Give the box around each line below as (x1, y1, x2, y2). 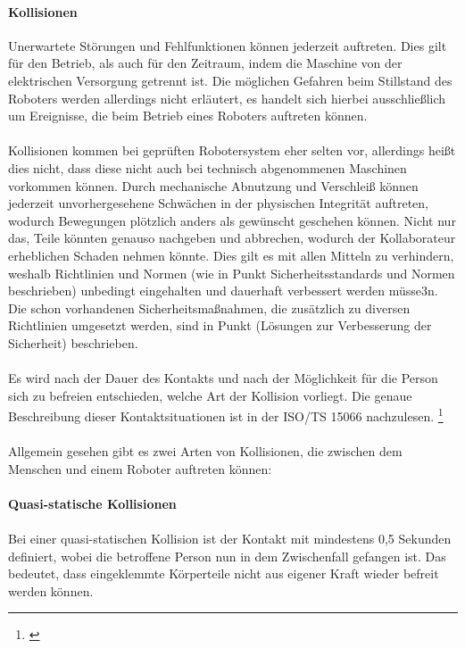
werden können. (8, 581, 94, 600)
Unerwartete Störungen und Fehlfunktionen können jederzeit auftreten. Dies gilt (8, 36, 447, 54)
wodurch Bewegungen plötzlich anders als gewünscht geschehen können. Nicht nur (8, 211, 456, 229)
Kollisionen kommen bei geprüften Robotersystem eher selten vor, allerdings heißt (8, 141, 456, 160)
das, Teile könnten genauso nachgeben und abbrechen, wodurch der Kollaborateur (8, 228, 456, 247)
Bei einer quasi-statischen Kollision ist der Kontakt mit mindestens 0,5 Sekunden (8, 529, 452, 548)
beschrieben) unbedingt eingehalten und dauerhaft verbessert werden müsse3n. (8, 281, 438, 300)
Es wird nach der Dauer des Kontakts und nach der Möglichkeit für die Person (8, 369, 438, 387)
